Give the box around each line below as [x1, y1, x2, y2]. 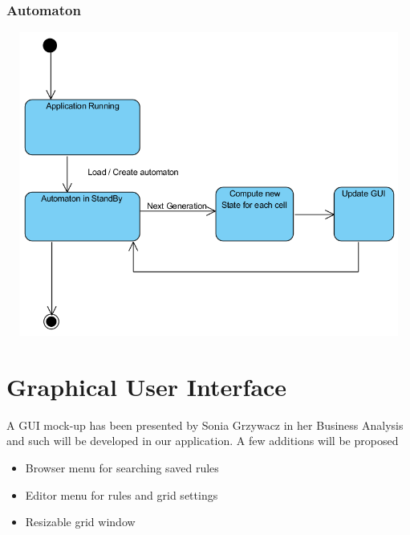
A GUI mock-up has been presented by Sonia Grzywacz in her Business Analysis [6, 416, 404, 433]
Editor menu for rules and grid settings [25, 486, 218, 503]
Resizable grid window [25, 513, 136, 530]
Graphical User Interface [6, 370, 287, 402]
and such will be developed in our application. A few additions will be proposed [6, 432, 399, 449]
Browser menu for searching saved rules [25, 459, 219, 476]
